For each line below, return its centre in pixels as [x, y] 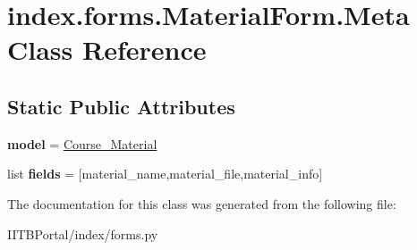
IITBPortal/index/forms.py [83, 233]
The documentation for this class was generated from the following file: [202, 203]
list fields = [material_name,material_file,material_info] [165, 174]
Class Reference [107, 50]
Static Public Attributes [121, 106]
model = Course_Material [82, 143]
